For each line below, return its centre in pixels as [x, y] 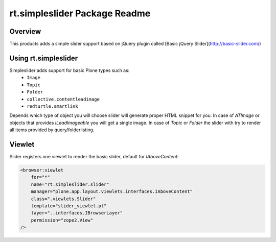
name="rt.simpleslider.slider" [70, 184]
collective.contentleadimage [63, 99]
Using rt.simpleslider [44, 58]
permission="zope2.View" [62, 220]
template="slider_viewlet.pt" [69, 206]
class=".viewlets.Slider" [63, 199]
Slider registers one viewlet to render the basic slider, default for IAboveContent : [94, 156]
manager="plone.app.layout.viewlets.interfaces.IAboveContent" [112, 192]
